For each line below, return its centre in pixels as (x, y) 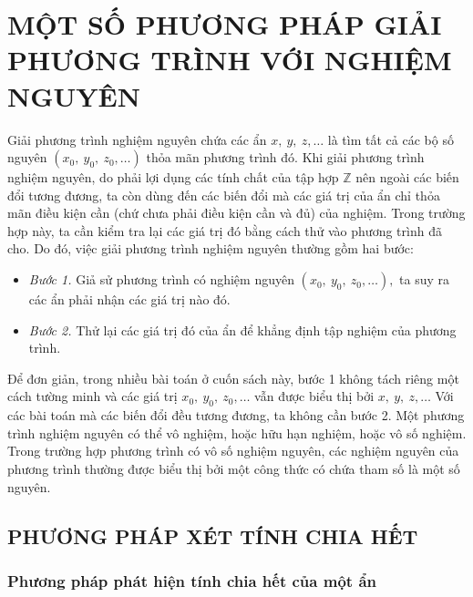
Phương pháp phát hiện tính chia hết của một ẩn (192, 580)
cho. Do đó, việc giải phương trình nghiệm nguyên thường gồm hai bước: (211, 248)
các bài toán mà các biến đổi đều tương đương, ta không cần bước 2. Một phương (236, 415)
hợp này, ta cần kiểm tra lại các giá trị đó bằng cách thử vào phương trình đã (225, 230)
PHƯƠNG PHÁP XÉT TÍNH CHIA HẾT (213, 535)
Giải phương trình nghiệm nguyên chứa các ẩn (137, 139)
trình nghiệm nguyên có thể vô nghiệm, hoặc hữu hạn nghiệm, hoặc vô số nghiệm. (237, 432)
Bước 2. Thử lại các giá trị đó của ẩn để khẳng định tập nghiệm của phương (242, 329)
